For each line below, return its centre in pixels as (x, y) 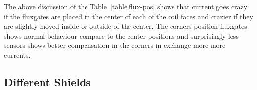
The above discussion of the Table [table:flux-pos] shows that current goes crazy (126, 6)
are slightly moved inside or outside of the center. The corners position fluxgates (126, 26)
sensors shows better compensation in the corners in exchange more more (115, 45)
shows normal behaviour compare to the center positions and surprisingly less (121, 35)
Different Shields (47, 81)
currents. (17, 55)
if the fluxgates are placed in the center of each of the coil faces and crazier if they (128, 16)
